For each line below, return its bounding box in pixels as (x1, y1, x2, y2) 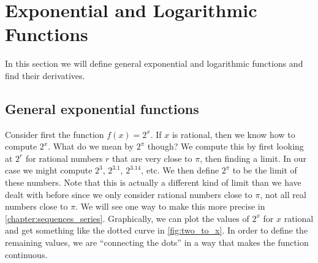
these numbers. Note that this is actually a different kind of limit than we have (5, 176, 301, 189)
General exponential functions (5, 99, 199, 118)
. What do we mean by (48, 140, 134, 153)
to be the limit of (232, 164, 297, 177)
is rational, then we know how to (172, 128, 295, 140)
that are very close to (112, 151, 192, 164)
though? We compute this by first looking (147, 140, 304, 153)
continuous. (5, 248, 48, 261)
